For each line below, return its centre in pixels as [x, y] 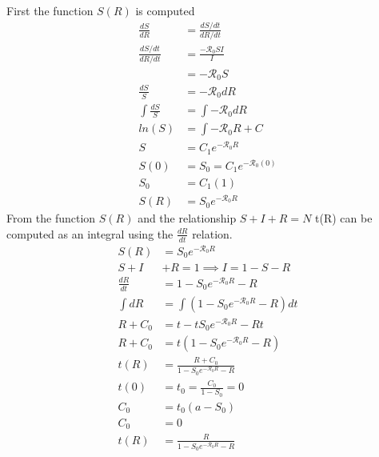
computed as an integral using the [90, 233]
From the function [51, 218]
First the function [50, 10]
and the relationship [187, 218]
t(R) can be [344, 218]
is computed [165, 10]
